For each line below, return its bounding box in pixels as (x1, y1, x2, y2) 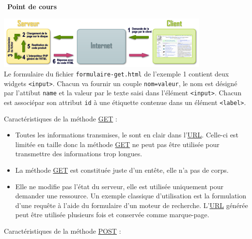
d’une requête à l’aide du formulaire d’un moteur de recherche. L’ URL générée (15, 200, 248, 210)
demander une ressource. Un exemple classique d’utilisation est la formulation (15, 191, 247, 201)
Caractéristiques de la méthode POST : (4, 225, 121, 236)
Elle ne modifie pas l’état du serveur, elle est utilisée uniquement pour (15, 181, 223, 191)
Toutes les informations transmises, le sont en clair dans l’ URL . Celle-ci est (15, 130, 238, 140)
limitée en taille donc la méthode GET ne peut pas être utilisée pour (15, 139, 220, 149)
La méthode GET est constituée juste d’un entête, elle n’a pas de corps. (15, 164, 229, 175)
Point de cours (7, 1, 57, 11)
